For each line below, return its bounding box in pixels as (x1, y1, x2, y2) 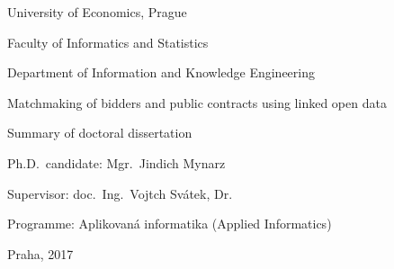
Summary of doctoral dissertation (7, 123, 193, 142)
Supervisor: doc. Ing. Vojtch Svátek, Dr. (7, 184, 233, 202)
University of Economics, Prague (7, 3, 187, 21)
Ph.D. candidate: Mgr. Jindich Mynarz (7, 153, 226, 172)
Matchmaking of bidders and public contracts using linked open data (7, 93, 387, 112)
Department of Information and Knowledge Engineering (7, 63, 315, 82)
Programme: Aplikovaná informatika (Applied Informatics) (7, 214, 332, 233)
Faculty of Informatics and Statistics (7, 32, 209, 51)
